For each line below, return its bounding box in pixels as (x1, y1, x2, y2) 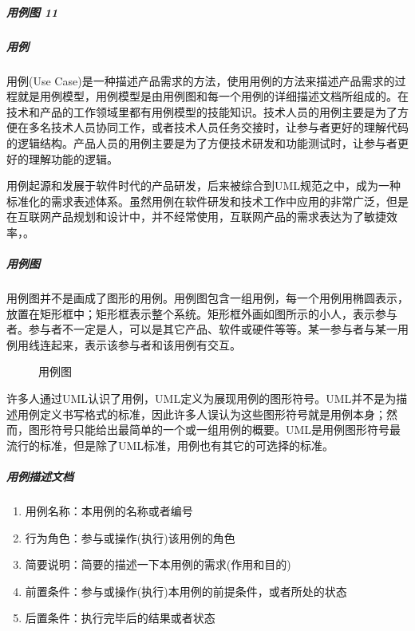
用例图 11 (6, 3, 58, 20)
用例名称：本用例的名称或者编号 (25, 502, 193, 519)
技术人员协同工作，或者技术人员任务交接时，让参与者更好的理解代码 (50, 119, 409, 136)
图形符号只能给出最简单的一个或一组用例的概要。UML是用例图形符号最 (28, 421, 401, 438)
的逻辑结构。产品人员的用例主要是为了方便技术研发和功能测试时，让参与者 (6, 134, 397, 151)
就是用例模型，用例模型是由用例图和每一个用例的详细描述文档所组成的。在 (17, 88, 409, 105)
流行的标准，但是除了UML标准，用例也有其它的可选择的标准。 (6, 436, 334, 453)
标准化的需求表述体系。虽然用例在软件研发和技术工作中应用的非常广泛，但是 (6, 192, 409, 209)
